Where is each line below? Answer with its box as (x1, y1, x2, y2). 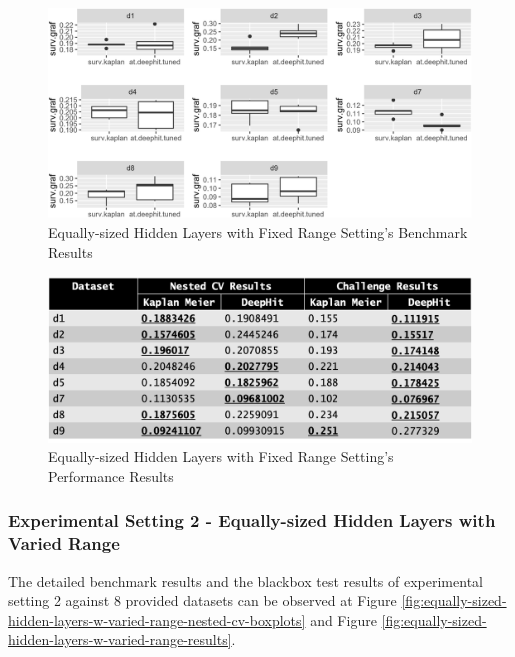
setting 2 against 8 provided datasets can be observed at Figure (8, 590, 397, 611)
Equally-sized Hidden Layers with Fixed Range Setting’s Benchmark (48, 221, 468, 242)
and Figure (310, 609, 377, 630)
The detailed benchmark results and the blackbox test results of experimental (8, 570, 483, 591)
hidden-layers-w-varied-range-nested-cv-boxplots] (8, 609, 306, 630)
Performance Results (48, 465, 174, 486)
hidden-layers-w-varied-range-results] (8, 629, 232, 650)
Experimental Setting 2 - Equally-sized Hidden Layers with (8, 508, 496, 533)
